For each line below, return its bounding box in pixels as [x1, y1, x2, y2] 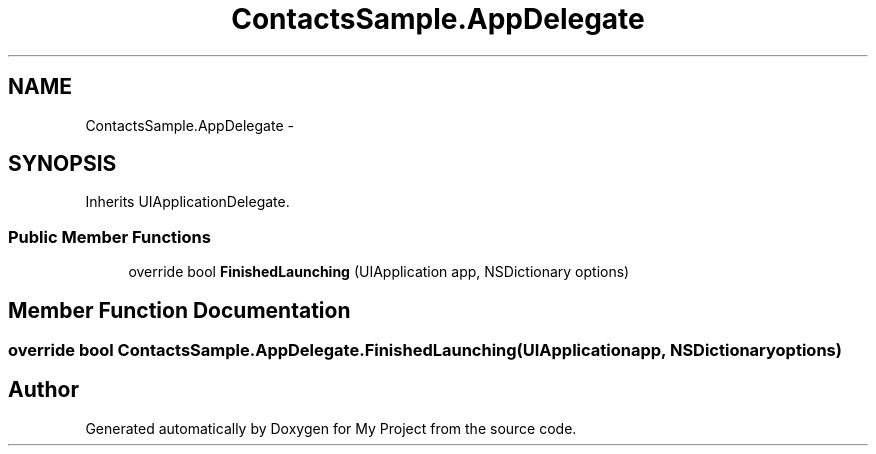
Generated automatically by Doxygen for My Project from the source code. [85, 419, 577, 437]
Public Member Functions [8, 226, 211, 247]
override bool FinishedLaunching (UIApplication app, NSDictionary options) [128, 263, 630, 281]
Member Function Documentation [8, 297, 351, 323]
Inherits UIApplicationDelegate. [85, 193, 290, 211]
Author [8, 377, 79, 403]
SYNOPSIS [8, 151, 117, 177]
